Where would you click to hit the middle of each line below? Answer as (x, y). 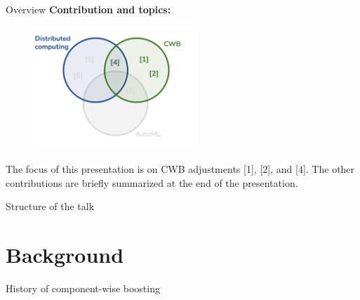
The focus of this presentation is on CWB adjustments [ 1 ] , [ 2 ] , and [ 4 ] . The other (180, 169)
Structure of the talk (50, 206)
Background (65, 255)
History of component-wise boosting (83, 288)
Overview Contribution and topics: (88, 9)
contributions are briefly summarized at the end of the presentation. (152, 182)
